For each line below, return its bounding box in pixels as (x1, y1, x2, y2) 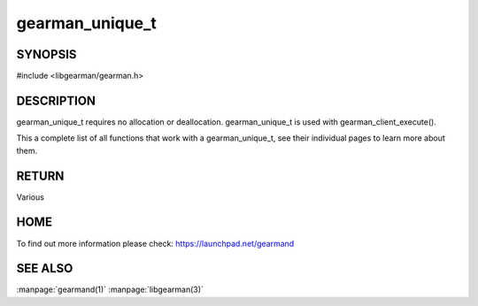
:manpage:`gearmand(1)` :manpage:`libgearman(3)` (16, 284, 204, 295)
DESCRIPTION (16, 93, 96, 108)
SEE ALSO (16, 261, 73, 276)
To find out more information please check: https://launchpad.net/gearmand (16, 238, 295, 249)
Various (16, 191, 44, 203)
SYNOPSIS (16, 47, 77, 62)
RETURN (16, 168, 65, 183)
